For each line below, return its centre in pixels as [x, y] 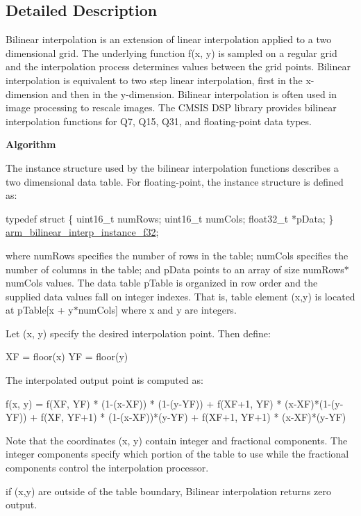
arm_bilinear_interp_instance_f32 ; [82, 232]
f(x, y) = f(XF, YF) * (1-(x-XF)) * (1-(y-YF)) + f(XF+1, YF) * [144, 403]
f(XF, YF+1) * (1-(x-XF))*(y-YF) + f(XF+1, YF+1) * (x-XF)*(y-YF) [193, 417]
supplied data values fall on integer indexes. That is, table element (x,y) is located [180, 296]
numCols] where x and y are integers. [157, 310]
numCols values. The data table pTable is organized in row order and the [162, 283]
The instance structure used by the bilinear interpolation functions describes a [172, 167]
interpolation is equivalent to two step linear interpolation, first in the [154, 80]
